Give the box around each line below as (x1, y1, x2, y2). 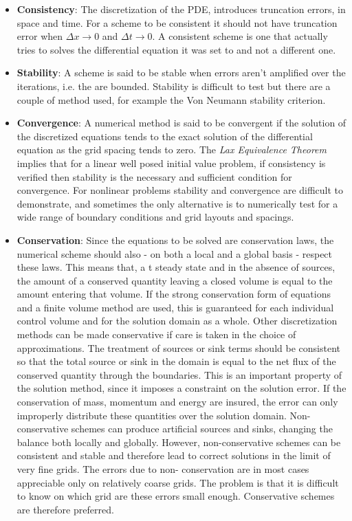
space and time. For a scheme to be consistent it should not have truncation (16, 15, 338, 30)
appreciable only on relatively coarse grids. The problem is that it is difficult (16, 475, 339, 489)
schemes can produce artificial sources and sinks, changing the (71, 421, 333, 436)
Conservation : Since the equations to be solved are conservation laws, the (16, 232, 334, 247)
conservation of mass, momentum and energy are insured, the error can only (16, 395, 338, 409)
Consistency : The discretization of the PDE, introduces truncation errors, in (16, 2, 346, 16)
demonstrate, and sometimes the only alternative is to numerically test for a (16, 196, 338, 210)
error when (16, 29, 63, 43)
